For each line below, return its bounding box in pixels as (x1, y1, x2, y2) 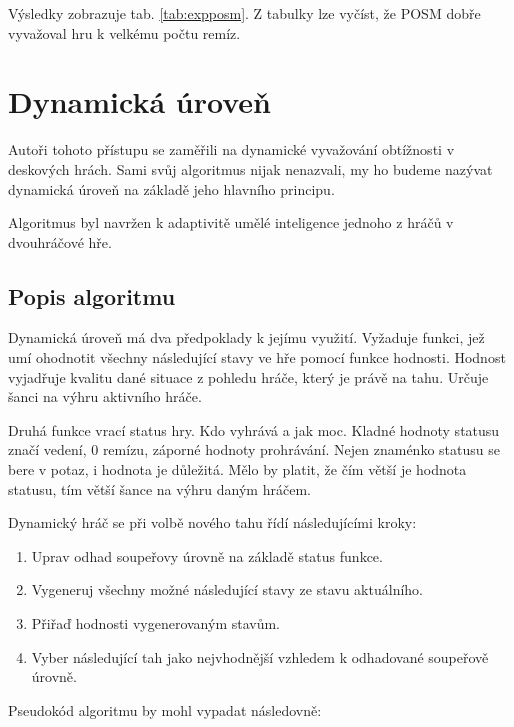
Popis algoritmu (8, 280, 176, 311)
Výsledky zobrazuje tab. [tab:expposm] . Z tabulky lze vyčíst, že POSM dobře (8, 3, 481, 23)
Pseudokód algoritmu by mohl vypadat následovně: (8, 699, 322, 720)
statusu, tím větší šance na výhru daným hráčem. (8, 478, 311, 499)
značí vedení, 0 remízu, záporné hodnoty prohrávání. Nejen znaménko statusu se (8, 439, 500, 460)
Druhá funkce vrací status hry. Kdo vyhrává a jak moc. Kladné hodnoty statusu (8, 419, 500, 440)
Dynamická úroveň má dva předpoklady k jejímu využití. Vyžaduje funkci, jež (8, 327, 485, 348)
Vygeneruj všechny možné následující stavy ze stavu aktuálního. (31, 579, 423, 600)
